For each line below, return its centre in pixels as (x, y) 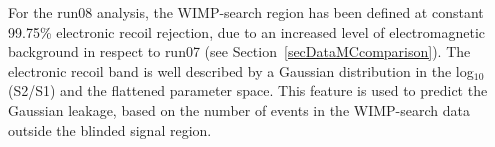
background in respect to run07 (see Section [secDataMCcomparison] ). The (239, 51)
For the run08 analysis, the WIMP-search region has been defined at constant (246, 12)
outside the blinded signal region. (110, 129)
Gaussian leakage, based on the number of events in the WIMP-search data (239, 109)
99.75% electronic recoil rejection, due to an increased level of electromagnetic (246, 31)
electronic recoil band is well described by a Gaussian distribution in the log (241, 70)
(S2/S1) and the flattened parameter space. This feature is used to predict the (248, 90)
